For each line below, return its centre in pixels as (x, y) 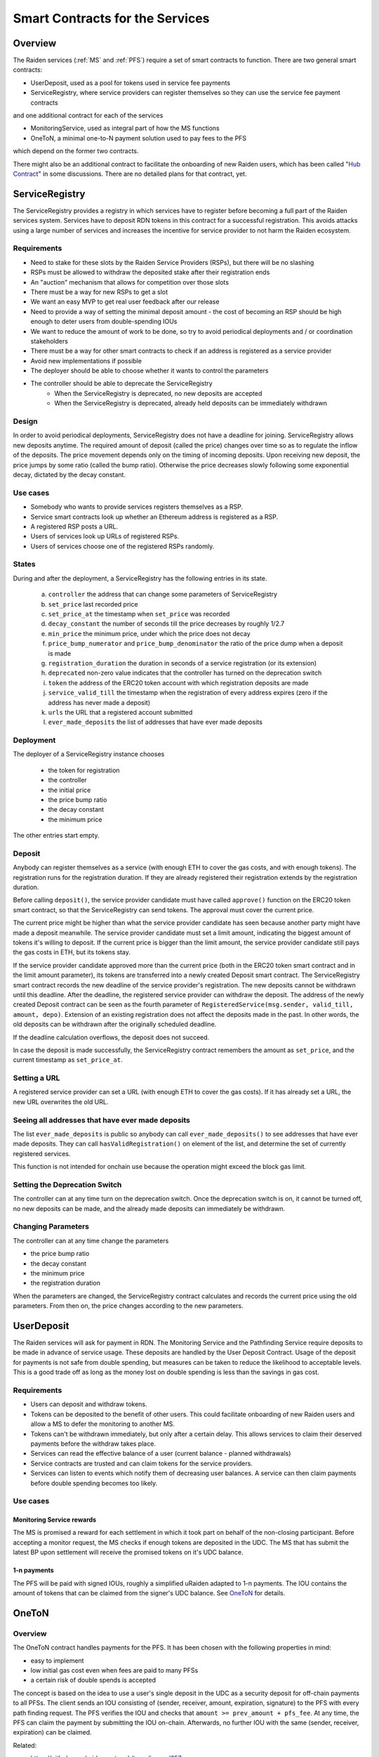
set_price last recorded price (93, 604)
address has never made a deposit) (99, 702)
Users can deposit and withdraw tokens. (89, 1404)
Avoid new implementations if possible (86, 361)
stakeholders (49, 341)
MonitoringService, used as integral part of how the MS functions (125, 128)
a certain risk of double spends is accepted (93, 1680)
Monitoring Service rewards (55, 1520)
